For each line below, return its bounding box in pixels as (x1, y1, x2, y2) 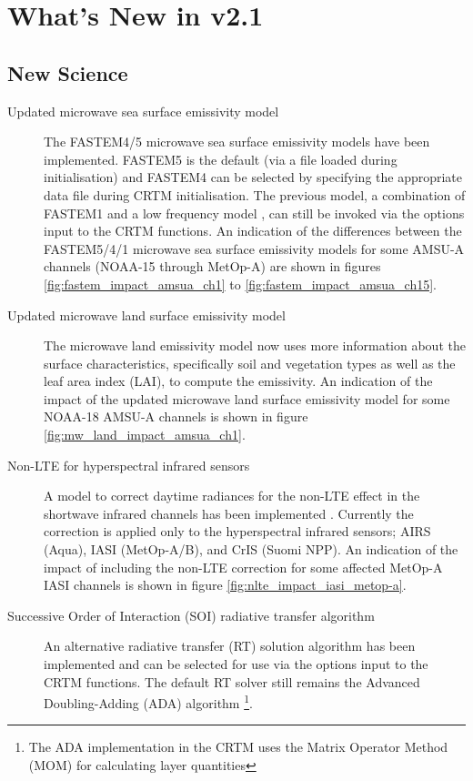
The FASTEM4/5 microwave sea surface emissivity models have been (44, 132, 430, 151)
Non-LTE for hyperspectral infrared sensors (7, 455, 250, 474)
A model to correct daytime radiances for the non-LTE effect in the (44, 486, 420, 505)
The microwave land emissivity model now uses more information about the (44, 336, 466, 355)
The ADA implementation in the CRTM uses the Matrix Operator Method (28, 737, 448, 756)
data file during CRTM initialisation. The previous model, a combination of (44, 185, 466, 204)
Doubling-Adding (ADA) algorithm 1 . (44, 691, 253, 712)
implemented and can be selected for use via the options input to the (44, 654, 428, 674)
